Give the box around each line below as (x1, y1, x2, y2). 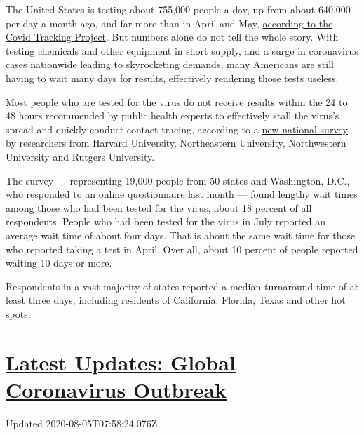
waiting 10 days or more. (6, 255, 112, 270)
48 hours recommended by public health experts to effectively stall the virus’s (6, 108, 339, 123)
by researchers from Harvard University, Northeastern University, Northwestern (6, 135, 346, 150)
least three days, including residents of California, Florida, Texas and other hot (6, 293, 346, 307)
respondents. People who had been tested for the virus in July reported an (6, 214, 325, 229)
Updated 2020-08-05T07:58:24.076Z (6, 415, 158, 430)
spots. (6, 306, 31, 321)
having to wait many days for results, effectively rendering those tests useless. (6, 70, 339, 85)
